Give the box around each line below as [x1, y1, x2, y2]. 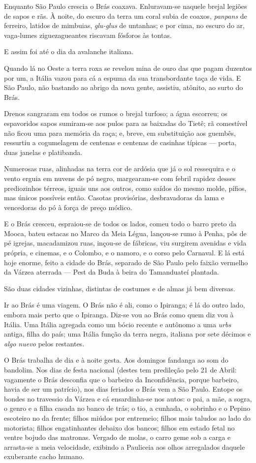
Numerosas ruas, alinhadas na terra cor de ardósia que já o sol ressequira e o [4, 163, 235, 174]
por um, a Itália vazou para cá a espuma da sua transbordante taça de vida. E [4, 72, 241, 83]
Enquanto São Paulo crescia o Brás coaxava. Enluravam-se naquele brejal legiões [4, 1, 247, 11]
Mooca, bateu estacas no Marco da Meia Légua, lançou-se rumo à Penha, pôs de [4, 228, 247, 238]
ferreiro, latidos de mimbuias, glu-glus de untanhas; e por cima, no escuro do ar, [4, 20, 245, 31]
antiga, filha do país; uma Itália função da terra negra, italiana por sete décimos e [4, 329, 251, 339]
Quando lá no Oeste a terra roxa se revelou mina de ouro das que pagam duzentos [4, 62, 252, 73]
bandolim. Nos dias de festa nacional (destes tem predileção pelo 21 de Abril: [4, 365, 237, 374]
